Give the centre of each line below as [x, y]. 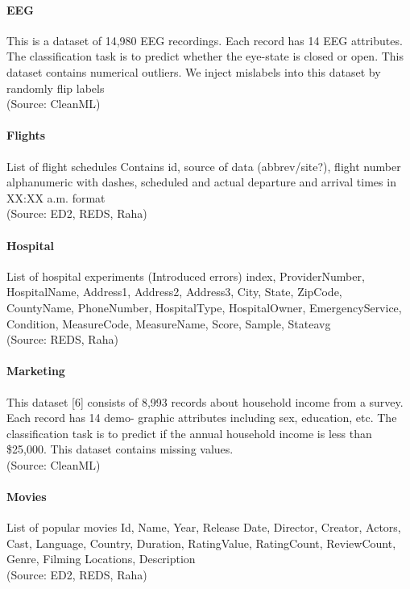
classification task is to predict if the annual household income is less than [189, 433]
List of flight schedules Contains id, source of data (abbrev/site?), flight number [204, 166]
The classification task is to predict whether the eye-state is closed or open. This [205, 56]
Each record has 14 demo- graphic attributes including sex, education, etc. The [202, 418]
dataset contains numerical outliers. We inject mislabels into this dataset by [194, 71]
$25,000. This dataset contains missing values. [120, 449]
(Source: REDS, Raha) [62, 339]
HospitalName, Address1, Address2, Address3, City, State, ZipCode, [174, 292]
